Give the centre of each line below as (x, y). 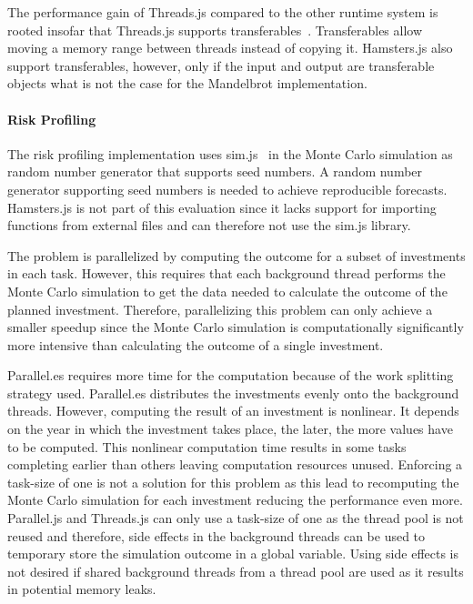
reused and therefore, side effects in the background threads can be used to (216, 535)
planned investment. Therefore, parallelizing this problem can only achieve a (220, 309)
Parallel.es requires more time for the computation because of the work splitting (231, 375)
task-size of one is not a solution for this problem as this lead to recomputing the (233, 482)
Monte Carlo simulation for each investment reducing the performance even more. (235, 500)
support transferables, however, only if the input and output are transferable (221, 65)
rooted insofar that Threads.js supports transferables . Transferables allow (215, 30)
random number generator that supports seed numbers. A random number (215, 171)
